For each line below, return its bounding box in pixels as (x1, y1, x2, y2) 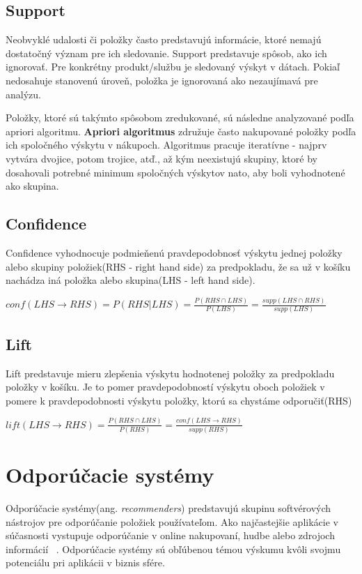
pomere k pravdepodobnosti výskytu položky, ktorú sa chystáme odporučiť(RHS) (6, 393, 352, 407)
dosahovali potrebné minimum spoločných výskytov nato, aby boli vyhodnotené (6, 165, 345, 179)
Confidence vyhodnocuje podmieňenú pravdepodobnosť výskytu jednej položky (6, 245, 343, 259)
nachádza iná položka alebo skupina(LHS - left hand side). (6, 273, 255, 287)
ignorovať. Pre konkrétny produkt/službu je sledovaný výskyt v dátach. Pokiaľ (6, 59, 340, 74)
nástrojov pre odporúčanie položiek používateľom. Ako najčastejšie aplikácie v (6, 514, 338, 529)
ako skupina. (6, 179, 59, 193)
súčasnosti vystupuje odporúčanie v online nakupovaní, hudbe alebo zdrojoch (6, 528, 335, 543)
